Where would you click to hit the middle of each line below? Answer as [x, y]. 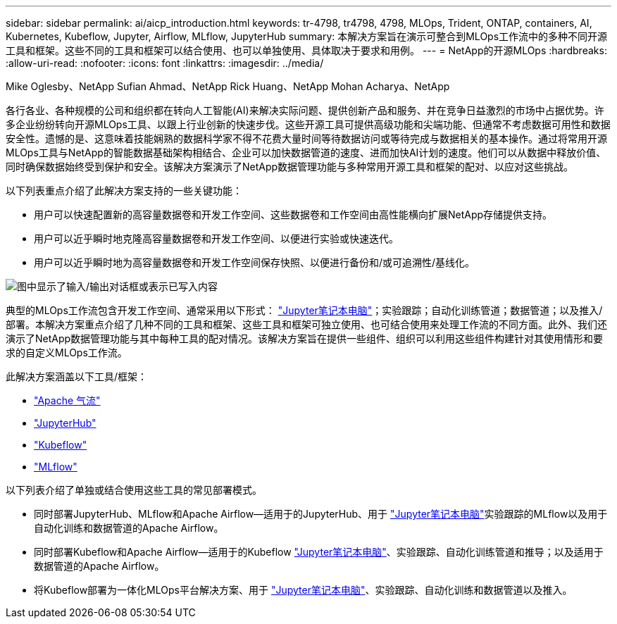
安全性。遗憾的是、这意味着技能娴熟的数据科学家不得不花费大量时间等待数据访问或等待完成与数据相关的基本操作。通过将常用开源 [306, 138]
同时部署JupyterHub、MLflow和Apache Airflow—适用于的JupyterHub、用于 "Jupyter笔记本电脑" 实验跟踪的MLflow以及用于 [321, 514]
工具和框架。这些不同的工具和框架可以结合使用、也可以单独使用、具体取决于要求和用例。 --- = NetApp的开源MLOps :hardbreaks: [306, 50]
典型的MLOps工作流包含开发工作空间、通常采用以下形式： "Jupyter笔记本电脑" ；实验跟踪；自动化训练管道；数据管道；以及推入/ [304, 310]
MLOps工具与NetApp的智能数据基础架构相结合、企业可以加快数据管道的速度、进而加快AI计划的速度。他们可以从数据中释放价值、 [306, 152]
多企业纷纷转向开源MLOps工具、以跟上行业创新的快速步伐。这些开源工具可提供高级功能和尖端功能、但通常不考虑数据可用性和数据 [308, 124]
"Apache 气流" [67, 400]
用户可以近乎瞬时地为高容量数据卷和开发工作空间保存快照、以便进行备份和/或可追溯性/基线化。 [255, 262]
